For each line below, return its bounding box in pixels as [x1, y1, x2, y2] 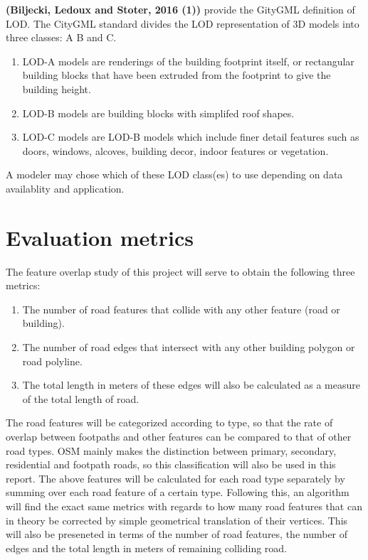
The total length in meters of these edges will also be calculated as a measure [22, 377, 360, 392]
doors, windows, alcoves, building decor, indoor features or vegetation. [22, 143, 329, 158]
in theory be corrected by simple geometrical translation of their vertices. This [6, 512, 348, 527]
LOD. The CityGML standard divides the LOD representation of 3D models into [6, 16, 359, 31]
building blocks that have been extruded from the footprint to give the [22, 68, 331, 82]
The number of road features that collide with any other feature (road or [22, 301, 340, 316]
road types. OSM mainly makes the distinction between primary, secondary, [6, 443, 337, 458]
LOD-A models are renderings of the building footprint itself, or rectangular [22, 53, 354, 68]
